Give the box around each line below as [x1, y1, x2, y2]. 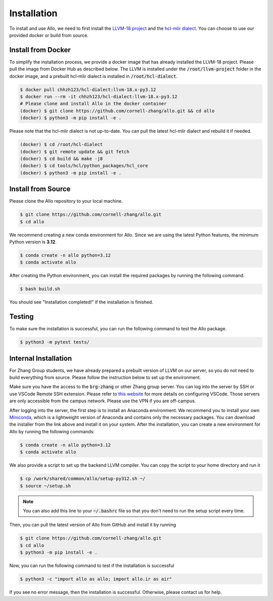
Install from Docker [9, 46, 71, 54]
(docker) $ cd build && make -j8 [20, 156, 103, 162]
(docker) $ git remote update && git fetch [20, 148, 130, 155]
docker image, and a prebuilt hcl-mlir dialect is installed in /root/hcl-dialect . [9, 73, 178, 79]
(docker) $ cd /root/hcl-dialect [20, 142, 103, 147]
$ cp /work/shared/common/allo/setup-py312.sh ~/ [20, 476, 146, 481]
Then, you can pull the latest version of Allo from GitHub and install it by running [9, 522, 176, 528]
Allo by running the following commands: [9, 428, 95, 434]
